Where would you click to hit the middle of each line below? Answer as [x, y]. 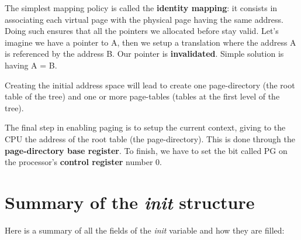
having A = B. [31, 65]
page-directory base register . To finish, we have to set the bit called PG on [146, 150]
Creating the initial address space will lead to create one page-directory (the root [150, 85]
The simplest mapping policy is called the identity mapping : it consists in [141, 8]
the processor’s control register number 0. [83, 162]
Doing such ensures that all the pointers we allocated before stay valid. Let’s [142, 31]
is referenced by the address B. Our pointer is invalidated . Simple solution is [144, 54]
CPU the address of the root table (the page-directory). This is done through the [150, 138]
